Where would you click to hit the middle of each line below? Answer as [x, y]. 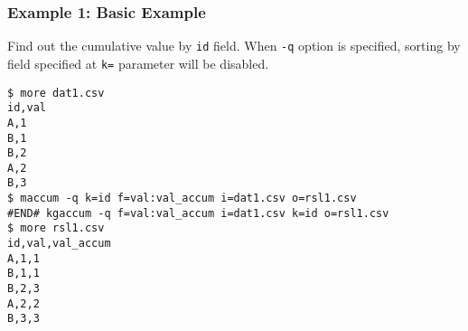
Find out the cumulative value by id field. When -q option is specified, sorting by [234, 46]
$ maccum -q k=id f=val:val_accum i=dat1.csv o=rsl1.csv [182, 199]
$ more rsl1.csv [56, 228]
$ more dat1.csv [56, 93]
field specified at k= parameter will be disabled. [138, 63]
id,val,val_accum [59, 244]
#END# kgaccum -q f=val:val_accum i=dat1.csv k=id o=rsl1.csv [198, 213]
